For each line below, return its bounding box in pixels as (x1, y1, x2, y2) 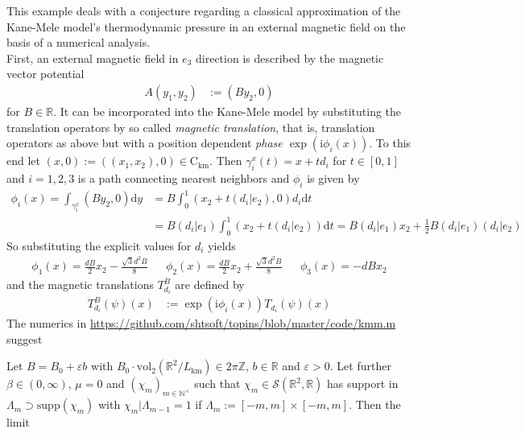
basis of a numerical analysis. (6, 34, 151, 51)
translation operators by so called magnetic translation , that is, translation (6, 118, 375, 135)
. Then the (349, 396, 401, 413)
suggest (6, 330, 43, 347)
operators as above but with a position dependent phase (6, 134, 283, 151)
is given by (307, 169, 360, 186)
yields (208, 237, 236, 254)
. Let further (329, 357, 391, 374)
